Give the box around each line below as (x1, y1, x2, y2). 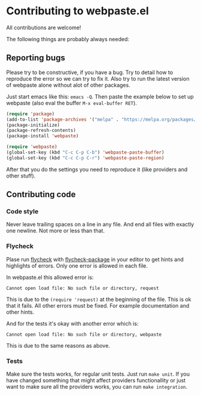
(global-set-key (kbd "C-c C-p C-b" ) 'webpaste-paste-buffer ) (6, 149, 165, 155)
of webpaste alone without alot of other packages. (6, 81, 130, 88)
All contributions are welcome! (6, 24, 81, 31)
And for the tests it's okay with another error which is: (6, 320, 139, 327)
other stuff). (6, 172, 36, 179)
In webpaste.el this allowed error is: (6, 274, 94, 281)
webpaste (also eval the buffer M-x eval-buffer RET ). (6, 99, 138, 106)
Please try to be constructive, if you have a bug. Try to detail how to (6, 69, 173, 76)
